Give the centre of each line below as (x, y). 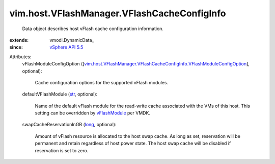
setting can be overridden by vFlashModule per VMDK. (92, 113)
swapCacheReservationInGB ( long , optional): (69, 125)
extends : (19, 40)
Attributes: (20, 57)
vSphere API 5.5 (66, 47)
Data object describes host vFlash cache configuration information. (93, 29)
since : (16, 47)
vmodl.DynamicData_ (72, 40)
